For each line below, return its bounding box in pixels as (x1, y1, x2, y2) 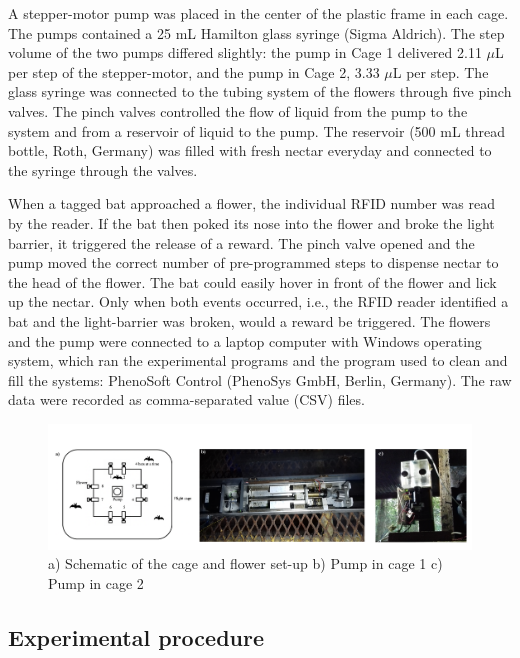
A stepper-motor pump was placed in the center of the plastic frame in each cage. (8, 3, 509, 23)
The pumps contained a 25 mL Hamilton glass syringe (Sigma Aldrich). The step (8, 22, 505, 43)
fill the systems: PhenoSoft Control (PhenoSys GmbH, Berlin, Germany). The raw (8, 369, 512, 390)
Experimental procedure (8, 622, 265, 653)
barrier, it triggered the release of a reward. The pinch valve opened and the (8, 232, 475, 253)
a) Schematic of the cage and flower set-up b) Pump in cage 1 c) (48, 553, 443, 574)
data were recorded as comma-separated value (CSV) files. (8, 389, 365, 410)
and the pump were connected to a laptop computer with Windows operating (8, 330, 482, 351)
